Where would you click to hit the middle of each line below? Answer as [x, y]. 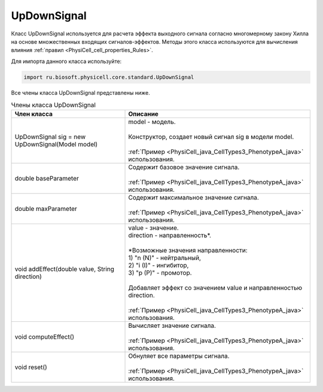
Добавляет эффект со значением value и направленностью [215, 288]
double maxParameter [46, 209]
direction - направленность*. [170, 236]
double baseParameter [47, 179]
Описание [143, 114]
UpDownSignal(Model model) [56, 144]
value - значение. [153, 228]
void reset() [31, 367]
